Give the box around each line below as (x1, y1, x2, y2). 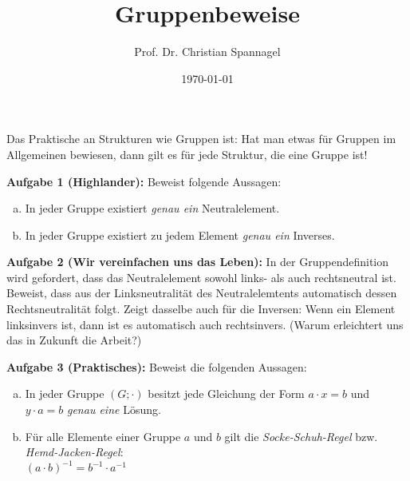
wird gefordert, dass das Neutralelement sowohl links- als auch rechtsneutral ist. (6, 268, 396, 285)
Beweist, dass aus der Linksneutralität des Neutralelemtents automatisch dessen (6, 284, 397, 301)
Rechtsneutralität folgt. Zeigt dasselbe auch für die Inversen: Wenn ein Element (6, 300, 396, 317)
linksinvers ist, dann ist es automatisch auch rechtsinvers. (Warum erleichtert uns (6, 316, 404, 332)
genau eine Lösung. (66, 401, 161, 418)
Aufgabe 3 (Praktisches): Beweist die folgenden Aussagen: (6, 358, 307, 375)
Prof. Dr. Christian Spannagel (134, 43, 281, 60)
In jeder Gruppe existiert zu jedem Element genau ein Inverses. (25, 226, 335, 243)
